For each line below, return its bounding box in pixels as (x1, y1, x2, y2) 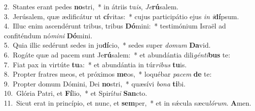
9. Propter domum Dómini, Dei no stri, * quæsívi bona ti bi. (4, 78, 186, 88)
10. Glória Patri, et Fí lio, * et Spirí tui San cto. (4, 88, 147, 98)
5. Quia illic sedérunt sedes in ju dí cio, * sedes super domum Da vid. (4, 40, 211, 50)
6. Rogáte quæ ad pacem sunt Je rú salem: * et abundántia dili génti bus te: (4, 49, 230, 59)
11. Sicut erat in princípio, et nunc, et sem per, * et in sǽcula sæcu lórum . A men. (4, 97, 252, 108)
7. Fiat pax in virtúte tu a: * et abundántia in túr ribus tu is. (4, 59, 187, 69)
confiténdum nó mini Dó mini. (4, 30, 93, 40)
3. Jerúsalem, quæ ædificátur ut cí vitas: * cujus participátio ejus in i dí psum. (4, 11, 239, 21)
